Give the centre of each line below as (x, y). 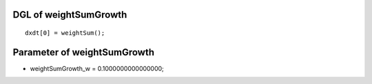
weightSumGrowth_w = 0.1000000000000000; (97, 68)
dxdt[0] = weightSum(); (65, 33)
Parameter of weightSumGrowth (84, 52)
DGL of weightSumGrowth (70, 15)
